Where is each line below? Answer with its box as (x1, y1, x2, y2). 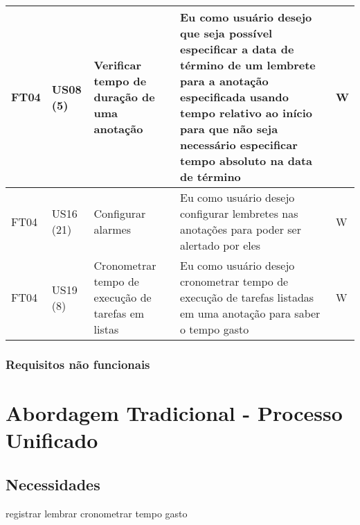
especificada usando (180, 89, 289, 105)
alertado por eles (180, 237, 261, 253)
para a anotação (180, 73, 269, 89)
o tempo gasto (180, 321, 249, 337)
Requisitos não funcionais (6, 355, 150, 372)
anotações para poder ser (180, 221, 301, 237)
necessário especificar (180, 137, 298, 153)
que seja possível (180, 25, 273, 41)
